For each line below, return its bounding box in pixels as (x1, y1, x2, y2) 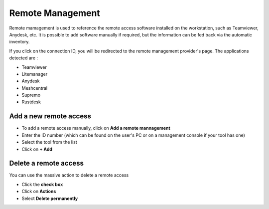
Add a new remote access (9, 112, 92, 121)
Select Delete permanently (21, 195, 78, 202)
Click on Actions (21, 189, 56, 195)
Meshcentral (21, 85, 48, 91)
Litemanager (21, 71, 48, 77)
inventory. (9, 39, 30, 45)
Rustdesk (21, 99, 41, 105)
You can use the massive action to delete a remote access (9, 172, 129, 178)
